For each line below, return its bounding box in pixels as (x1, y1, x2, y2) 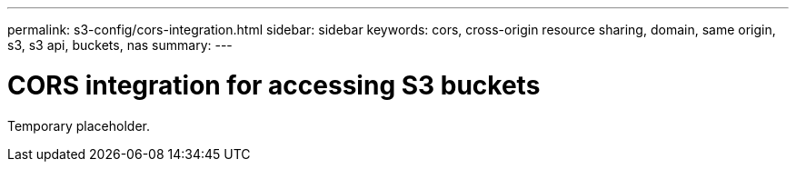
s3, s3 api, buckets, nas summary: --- (7, 37, 233, 53)
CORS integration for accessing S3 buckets (7, 69, 541, 101)
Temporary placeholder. (7, 117, 150, 134)
